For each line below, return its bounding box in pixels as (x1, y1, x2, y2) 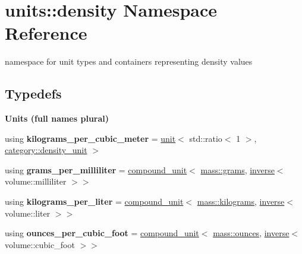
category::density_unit (5, 144, 87, 156)
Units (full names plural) (5, 112, 109, 125)
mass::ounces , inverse (213, 227, 290, 239)
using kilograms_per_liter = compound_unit (5, 195, 184, 208)
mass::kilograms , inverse (197, 195, 285, 208)
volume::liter (5, 207, 51, 219)
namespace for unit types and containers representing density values (5, 55, 253, 68)
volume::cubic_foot (5, 238, 75, 250)
